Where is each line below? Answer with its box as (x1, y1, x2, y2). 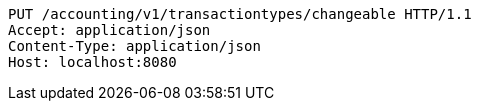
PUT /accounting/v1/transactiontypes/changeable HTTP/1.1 (8, 6, 472, 22)
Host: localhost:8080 (8, 54, 177, 70)
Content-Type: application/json (8, 38, 261, 54)
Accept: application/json (8, 22, 211, 38)
